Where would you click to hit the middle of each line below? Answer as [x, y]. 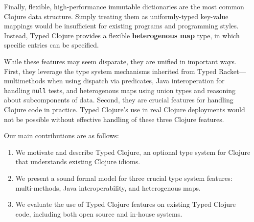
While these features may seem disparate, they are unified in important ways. [120, 61]
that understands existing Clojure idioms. [78, 161]
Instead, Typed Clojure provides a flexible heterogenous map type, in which [122, 35]
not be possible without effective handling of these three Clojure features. [114, 119]
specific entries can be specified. [51, 45]
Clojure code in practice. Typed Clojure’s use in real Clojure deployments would [125, 109]
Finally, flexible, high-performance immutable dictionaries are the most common [124, 6]
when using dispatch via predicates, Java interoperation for [136, 81]
